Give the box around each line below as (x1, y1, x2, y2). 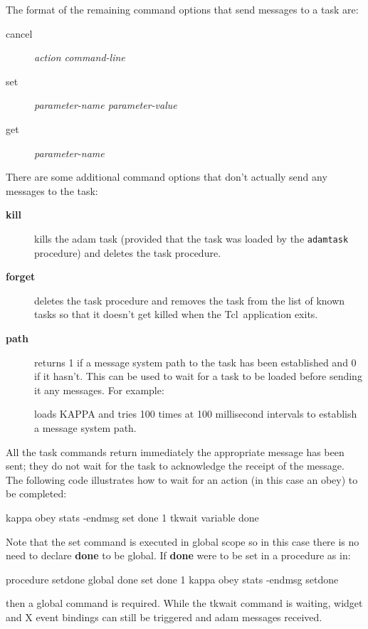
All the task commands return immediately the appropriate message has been (6, 444, 345, 459)
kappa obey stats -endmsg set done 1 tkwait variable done (6, 509, 259, 524)
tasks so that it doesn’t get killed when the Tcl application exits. (34, 307, 318, 322)
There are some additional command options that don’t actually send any (6, 169, 327, 184)
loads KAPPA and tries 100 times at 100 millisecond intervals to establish (34, 406, 357, 421)
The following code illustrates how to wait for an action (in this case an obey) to (6, 472, 358, 487)
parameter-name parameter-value (34, 97, 177, 112)
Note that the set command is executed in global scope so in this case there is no (6, 534, 359, 549)
